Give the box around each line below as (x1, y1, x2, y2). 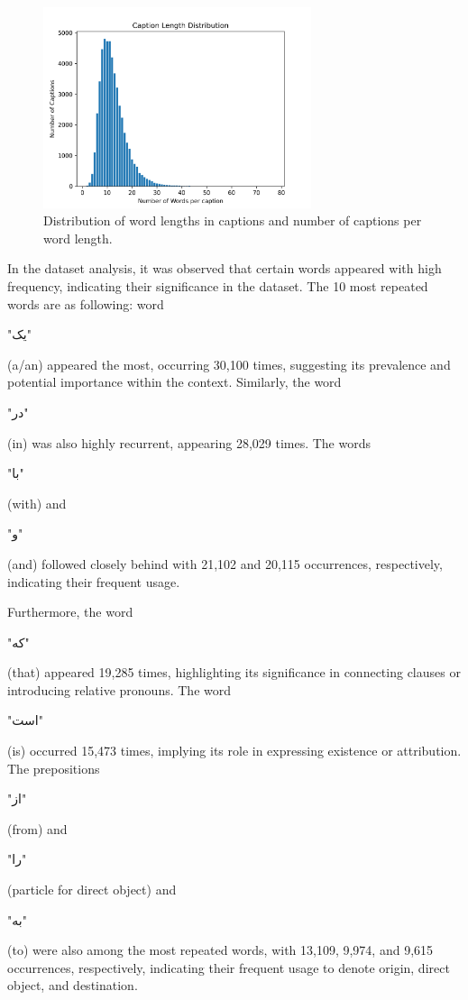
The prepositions (7, 758, 100, 777)
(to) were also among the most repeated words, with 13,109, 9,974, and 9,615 (7, 940, 434, 959)
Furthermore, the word (7, 602, 133, 621)
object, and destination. (7, 976, 138, 995)
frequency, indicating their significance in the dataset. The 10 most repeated (7, 276, 428, 295)
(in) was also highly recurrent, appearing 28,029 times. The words (7, 433, 372, 452)
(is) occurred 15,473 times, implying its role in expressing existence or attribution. (7, 741, 462, 760)
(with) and (7, 493, 67, 512)
